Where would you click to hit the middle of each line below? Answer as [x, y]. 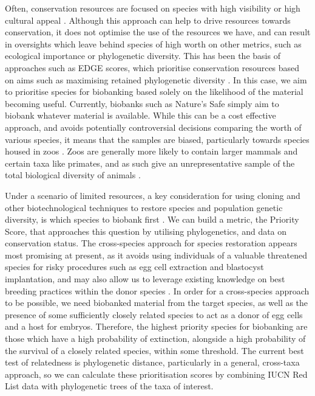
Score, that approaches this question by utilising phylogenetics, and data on [146, 231]
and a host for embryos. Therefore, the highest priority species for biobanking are [156, 326]
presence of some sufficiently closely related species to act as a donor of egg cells [154, 314]
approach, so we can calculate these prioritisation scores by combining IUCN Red [156, 374]
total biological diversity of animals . [73, 175]
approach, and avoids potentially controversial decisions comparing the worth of [153, 127]
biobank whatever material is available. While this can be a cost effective [141, 115]
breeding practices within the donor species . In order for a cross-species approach [157, 290]
